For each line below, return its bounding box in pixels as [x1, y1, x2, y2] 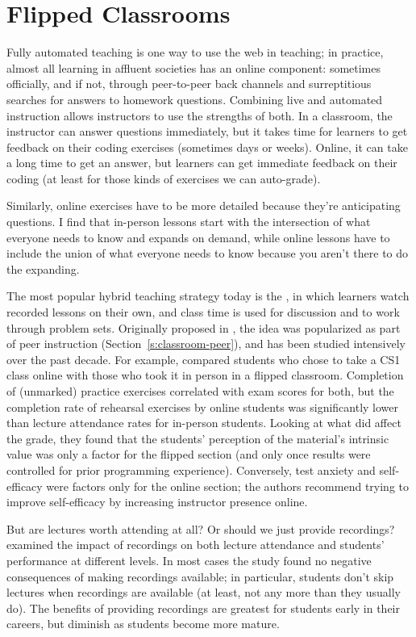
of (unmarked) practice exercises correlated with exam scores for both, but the [6, 383, 394, 399]
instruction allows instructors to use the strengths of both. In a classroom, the [6, 107, 393, 124]
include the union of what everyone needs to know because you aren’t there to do [6, 245, 409, 262]
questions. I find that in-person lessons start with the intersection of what [6, 213, 371, 230]
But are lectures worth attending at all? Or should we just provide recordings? [6, 520, 395, 537]
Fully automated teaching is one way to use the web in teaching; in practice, [6, 44, 384, 61]
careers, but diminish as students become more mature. [6, 615, 280, 632]
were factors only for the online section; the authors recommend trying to [46, 477, 409, 494]
